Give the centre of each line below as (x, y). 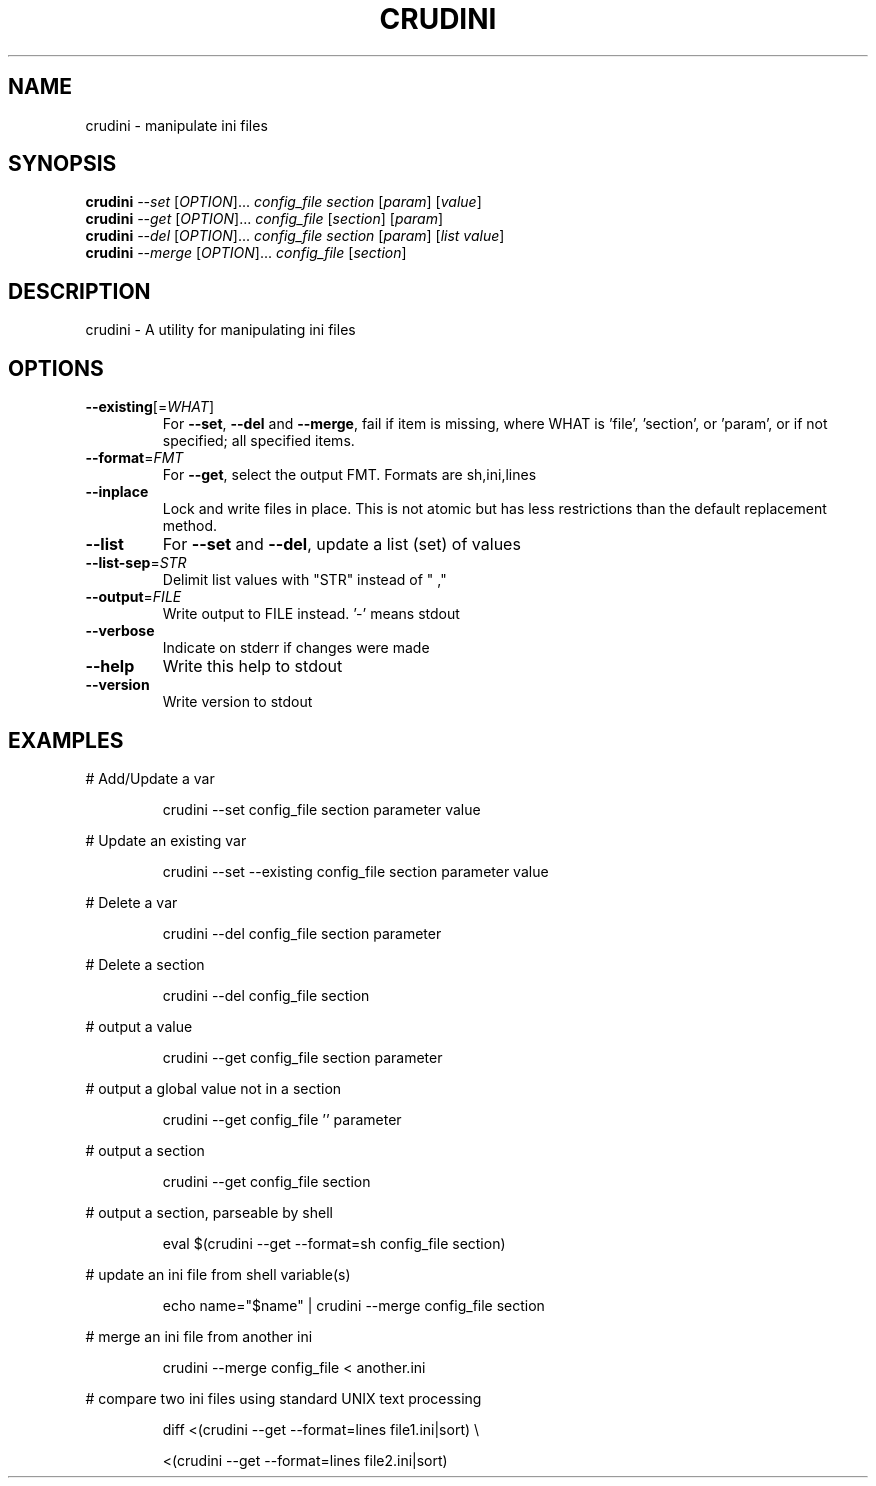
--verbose (120, 631)
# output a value (139, 1026)
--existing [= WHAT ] (150, 407)
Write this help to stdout (252, 666)
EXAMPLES (66, 740)
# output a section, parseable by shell (209, 1212)
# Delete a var (131, 902)
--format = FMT (134, 458)
